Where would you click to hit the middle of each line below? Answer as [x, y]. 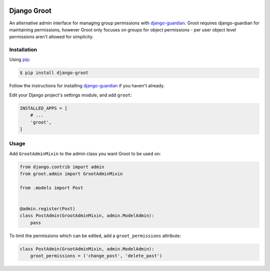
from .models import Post [51, 188]
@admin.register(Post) [47, 209]
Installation [23, 50]
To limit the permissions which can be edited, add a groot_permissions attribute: [95, 236]
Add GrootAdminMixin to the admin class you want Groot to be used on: [85, 153]
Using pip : [20, 59]
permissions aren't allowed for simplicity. [51, 37]
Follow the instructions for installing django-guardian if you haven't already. [87, 86]
